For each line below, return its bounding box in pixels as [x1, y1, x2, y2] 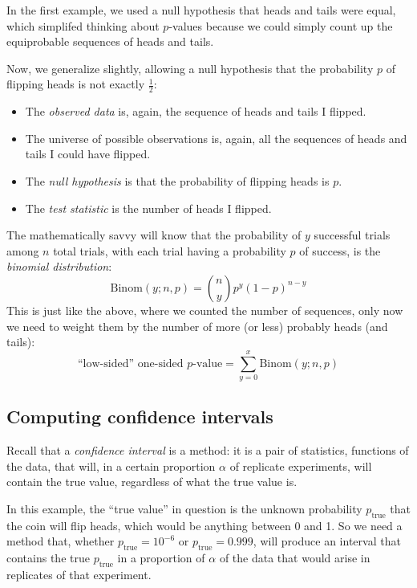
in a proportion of [117, 549, 205, 566]
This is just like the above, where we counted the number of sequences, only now [6, 301, 403, 318]
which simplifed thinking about [6, 17, 160, 34]
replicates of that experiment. [6, 566, 152, 582]
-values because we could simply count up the [168, 17, 393, 34]
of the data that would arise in [219, 549, 370, 566]
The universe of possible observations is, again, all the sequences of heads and [25, 129, 407, 146]
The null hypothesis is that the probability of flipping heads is [25, 172, 330, 189]
